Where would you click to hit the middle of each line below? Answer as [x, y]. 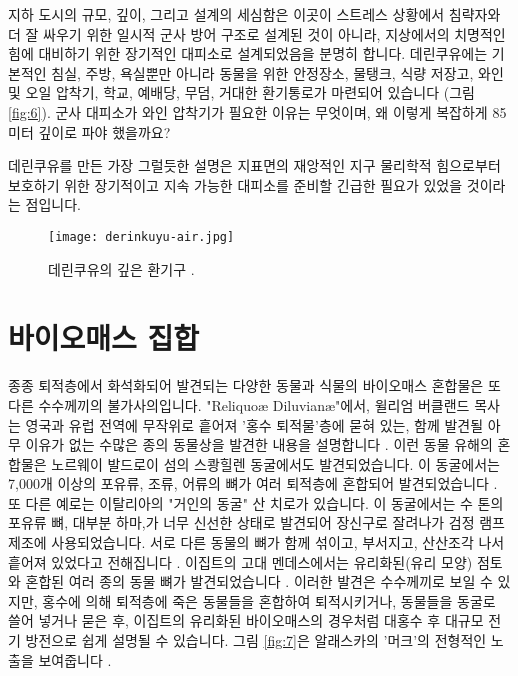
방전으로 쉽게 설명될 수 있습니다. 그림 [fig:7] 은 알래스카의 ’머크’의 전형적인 [256, 640]
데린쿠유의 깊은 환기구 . [121, 268]
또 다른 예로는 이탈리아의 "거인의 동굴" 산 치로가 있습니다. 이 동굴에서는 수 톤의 [256, 502]
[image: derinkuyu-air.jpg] [141, 236]
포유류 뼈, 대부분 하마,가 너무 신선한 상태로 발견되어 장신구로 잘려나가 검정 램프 [256, 522]
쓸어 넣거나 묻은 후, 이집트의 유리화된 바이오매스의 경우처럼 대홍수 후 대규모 [246, 620]
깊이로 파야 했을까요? [104, 131]
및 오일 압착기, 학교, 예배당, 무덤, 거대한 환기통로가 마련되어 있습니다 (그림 [241, 92]
